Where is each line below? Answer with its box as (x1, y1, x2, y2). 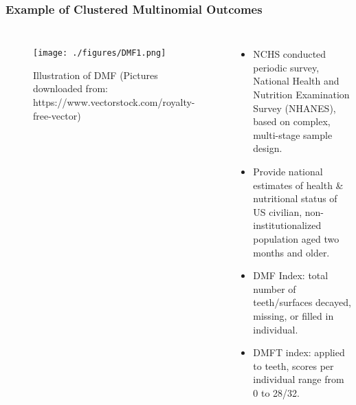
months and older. (253, 245, 330, 259)
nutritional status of (253, 191, 337, 206)
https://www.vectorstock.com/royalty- (33, 95, 195, 109)
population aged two (253, 231, 340, 245)
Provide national (253, 164, 323, 178)
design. (253, 141, 282, 155)
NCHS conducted (253, 47, 326, 61)
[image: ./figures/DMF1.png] (33, 48, 166, 58)
